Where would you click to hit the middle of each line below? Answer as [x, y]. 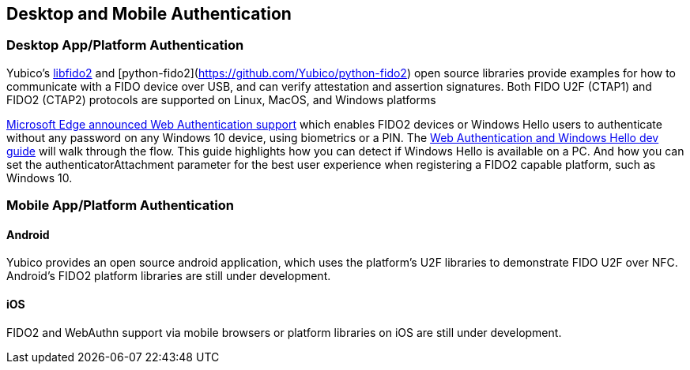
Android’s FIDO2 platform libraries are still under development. [169, 276]
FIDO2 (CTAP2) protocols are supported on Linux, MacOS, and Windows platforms [221, 99]
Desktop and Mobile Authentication [149, 14]
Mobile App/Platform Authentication [120, 206]
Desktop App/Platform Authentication [125, 45]
